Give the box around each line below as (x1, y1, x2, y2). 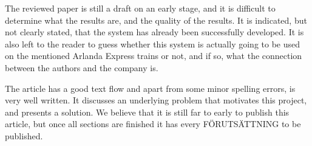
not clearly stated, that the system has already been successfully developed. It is (5, 26, 304, 38)
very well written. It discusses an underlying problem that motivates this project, (5, 94, 307, 106)
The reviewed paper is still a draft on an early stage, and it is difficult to (5, 2, 276, 14)
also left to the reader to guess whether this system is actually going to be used (5, 37, 300, 50)
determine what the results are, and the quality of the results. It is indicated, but (5, 13, 307, 26)
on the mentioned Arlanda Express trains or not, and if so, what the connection (5, 49, 302, 62)
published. (5, 129, 43, 142)
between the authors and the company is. (5, 61, 158, 74)
